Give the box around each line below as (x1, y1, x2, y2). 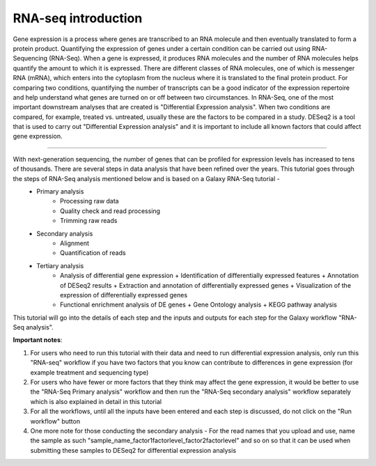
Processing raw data (60, 197, 119, 205)
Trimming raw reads (60, 217, 118, 225)
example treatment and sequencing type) (30, 368, 149, 376)
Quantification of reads (60, 249, 126, 257)
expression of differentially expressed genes (60, 290, 188, 299)
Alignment (60, 239, 90, 247)
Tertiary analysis (36, 261, 84, 270)
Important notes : (13, 336, 63, 344)
